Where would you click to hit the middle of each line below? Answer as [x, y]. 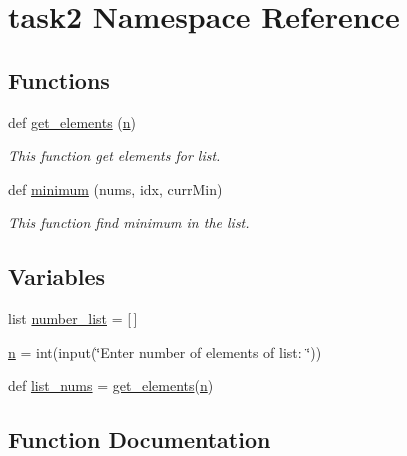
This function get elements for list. [114, 155]
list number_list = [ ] [73, 318]
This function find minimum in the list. [129, 222]
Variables [57, 276]
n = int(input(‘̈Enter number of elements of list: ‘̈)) [165, 351]
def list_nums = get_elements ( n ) [111, 385]
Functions [59, 79]
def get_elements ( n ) [72, 121]
